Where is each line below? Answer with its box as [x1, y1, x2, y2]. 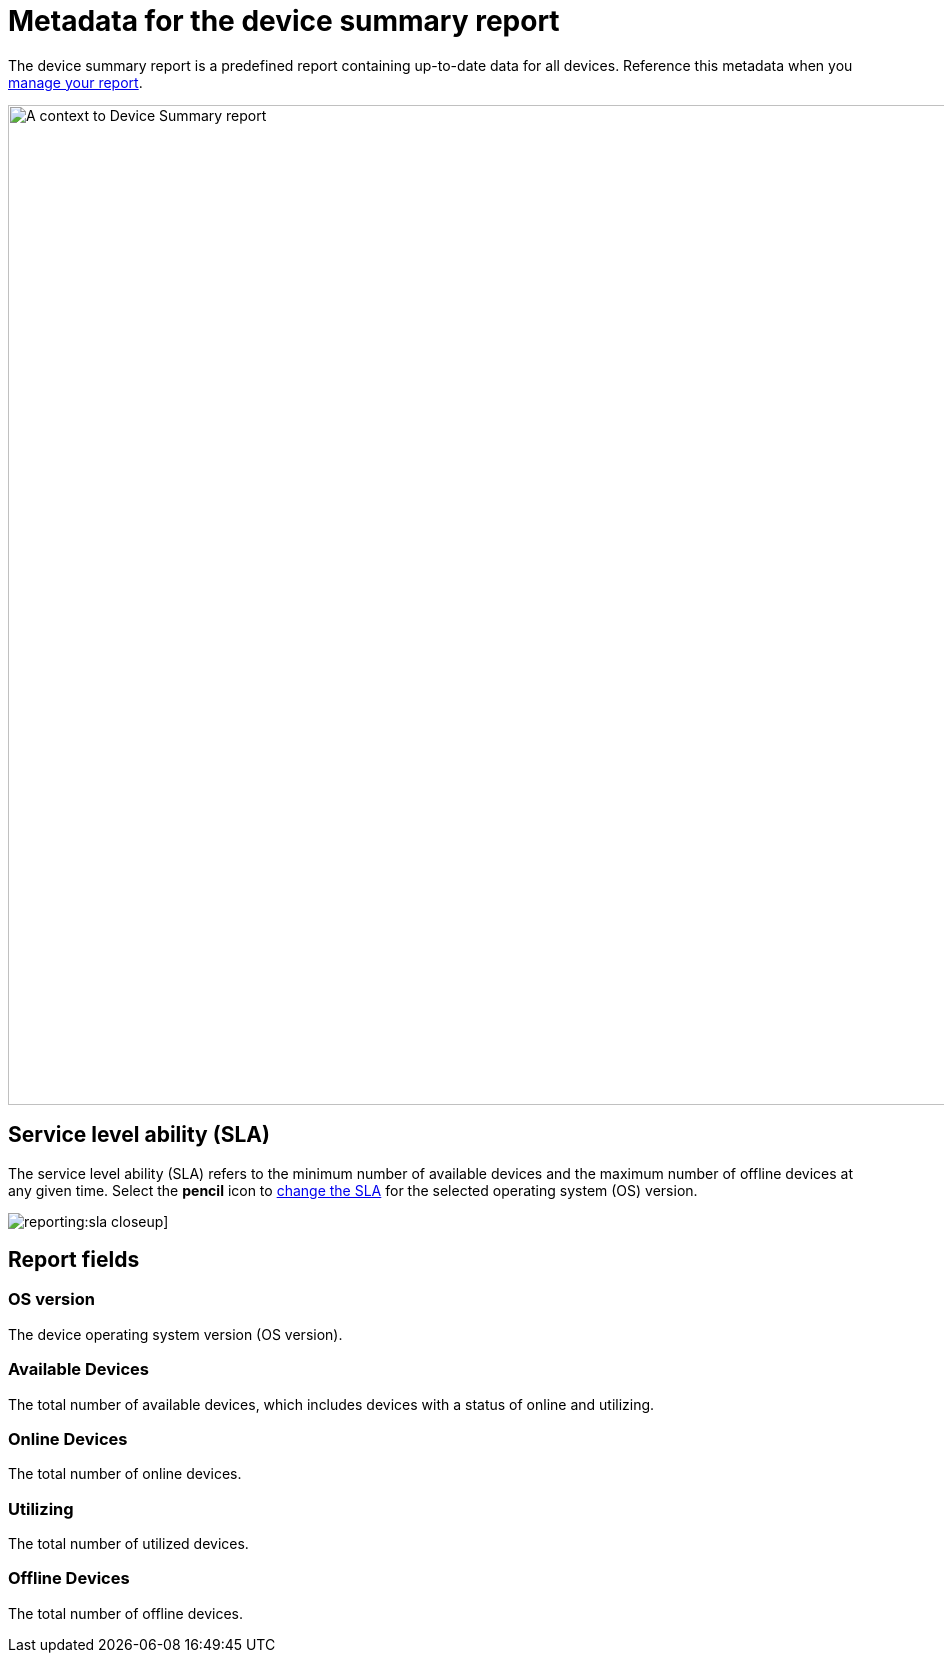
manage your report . [8, 73, 143, 91]
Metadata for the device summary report [8, 4, 560, 38]
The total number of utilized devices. [8, 1535, 249, 1553]
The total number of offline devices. [8, 1604, 244, 1622]
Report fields [8, 1247, 140, 1273]
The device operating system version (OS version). [8, 1325, 343, 1343]
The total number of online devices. [8, 1465, 242, 1483]
